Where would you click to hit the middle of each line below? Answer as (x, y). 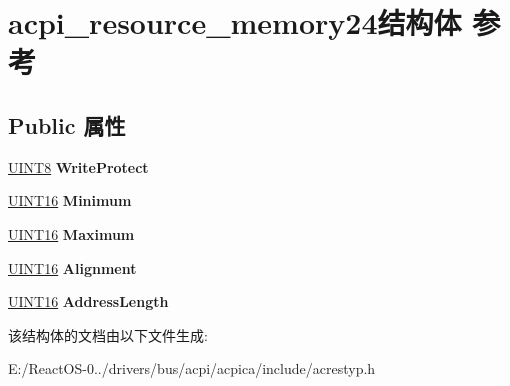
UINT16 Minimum (70, 200)
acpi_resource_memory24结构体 (235, 22)
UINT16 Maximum (71, 233)
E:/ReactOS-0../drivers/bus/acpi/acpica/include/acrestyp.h (192, 368)
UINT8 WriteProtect (78, 166)
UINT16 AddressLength (88, 301)
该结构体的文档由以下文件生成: (108, 334)
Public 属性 (67, 124)
